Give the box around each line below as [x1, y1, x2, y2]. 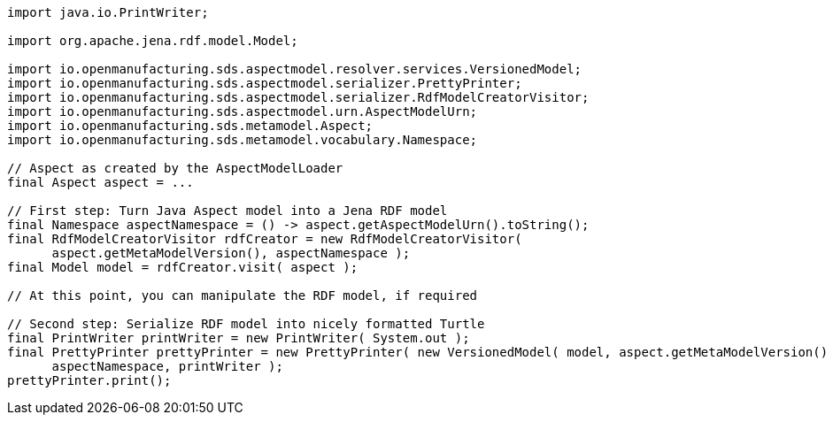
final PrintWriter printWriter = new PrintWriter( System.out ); [7, 331, 470, 345]
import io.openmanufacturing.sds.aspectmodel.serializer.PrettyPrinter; [7, 76, 522, 90]
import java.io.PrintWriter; [7, 5, 209, 19]
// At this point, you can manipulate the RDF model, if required [7, 288, 478, 303]
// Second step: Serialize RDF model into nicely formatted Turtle [7, 317, 485, 331]
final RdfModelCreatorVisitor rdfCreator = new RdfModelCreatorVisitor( [7, 232, 522, 246]
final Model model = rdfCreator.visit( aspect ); [7, 260, 359, 274]
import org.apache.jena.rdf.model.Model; [7, 34, 298, 48]
